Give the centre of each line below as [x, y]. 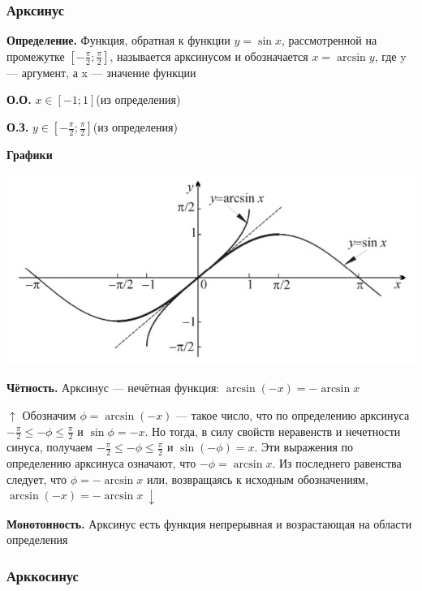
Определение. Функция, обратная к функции [118, 40]
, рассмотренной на [329, 40]
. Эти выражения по [304, 447]
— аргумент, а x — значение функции [101, 72]
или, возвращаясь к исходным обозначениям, [257, 479]
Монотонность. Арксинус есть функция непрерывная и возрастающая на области [209, 523]
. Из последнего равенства [337, 463]
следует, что [37, 479]
